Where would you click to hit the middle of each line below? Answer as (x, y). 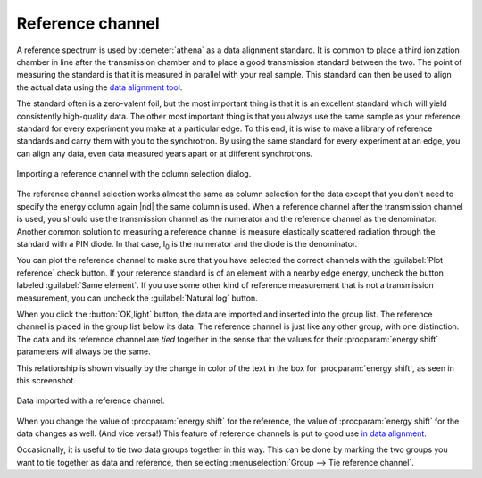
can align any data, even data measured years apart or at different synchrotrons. (165, 153)
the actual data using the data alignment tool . (100, 87)
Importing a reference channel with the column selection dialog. (134, 174)
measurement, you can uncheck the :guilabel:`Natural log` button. (137, 298)
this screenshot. (46, 380)
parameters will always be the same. (83, 351)
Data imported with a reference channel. (91, 400)
